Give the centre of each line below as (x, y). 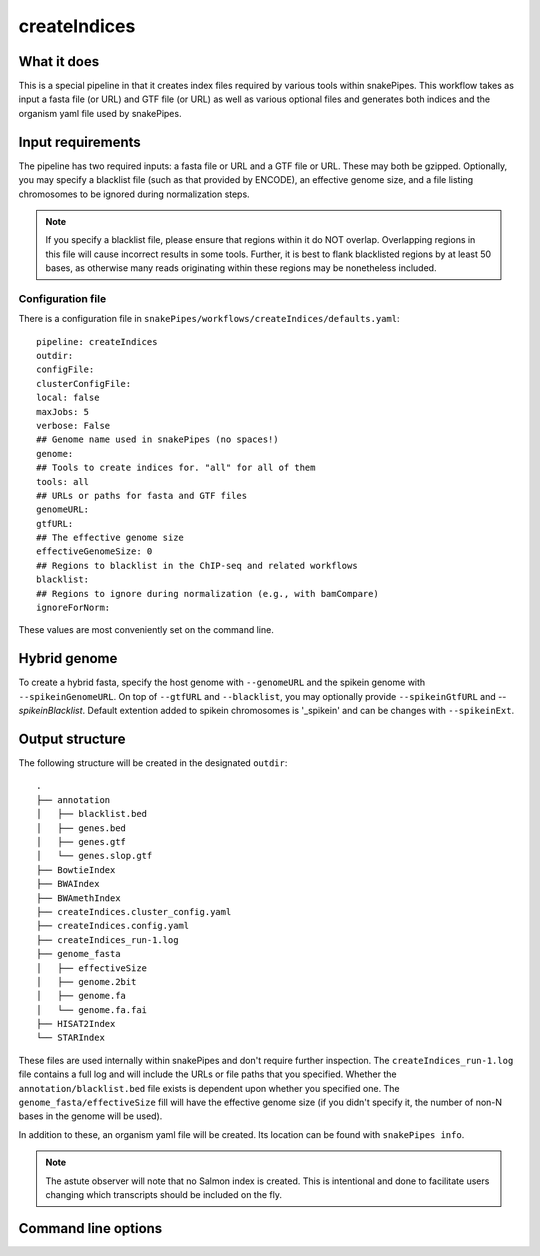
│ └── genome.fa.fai (92, 1009)
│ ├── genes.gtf (81, 841)
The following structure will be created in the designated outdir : (153, 763)
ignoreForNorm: (73, 608)
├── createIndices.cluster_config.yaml (134, 911)
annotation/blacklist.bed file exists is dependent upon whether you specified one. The (209, 1088)
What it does (59, 61)
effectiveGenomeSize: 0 (94, 551)
